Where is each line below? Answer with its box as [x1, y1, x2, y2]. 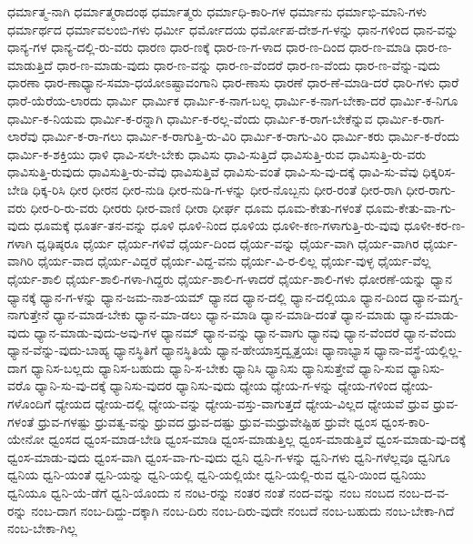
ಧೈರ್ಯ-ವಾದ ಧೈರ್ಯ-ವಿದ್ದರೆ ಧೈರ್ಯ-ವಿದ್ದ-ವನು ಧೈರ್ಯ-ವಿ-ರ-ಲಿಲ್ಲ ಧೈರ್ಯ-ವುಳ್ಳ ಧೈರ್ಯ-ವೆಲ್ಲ [37, 251, 431, 270]
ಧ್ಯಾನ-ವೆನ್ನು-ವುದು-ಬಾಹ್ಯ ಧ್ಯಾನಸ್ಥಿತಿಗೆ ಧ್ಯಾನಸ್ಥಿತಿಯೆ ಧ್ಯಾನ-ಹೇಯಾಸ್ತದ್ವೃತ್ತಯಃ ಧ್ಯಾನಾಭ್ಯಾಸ [7, 340, 370, 359]
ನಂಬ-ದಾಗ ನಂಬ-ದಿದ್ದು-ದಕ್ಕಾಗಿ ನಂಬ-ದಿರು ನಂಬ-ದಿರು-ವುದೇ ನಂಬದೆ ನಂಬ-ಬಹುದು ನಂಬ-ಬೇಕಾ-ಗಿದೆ [31, 500, 455, 519]
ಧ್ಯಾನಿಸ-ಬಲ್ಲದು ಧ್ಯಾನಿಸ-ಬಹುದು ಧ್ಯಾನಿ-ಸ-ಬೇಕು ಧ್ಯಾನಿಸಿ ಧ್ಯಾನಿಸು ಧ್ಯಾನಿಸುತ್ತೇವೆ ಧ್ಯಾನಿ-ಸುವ [31, 358, 404, 377]
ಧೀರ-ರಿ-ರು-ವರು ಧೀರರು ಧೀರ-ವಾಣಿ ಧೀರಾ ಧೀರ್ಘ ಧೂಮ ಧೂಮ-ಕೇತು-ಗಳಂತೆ [30, 197, 362, 217]
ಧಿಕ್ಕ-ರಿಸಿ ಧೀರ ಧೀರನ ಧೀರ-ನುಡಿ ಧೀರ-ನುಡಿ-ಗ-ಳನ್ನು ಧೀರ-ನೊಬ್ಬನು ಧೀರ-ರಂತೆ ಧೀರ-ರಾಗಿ [32, 179, 402, 198]
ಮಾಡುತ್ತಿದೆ [7, 55, 53, 74]
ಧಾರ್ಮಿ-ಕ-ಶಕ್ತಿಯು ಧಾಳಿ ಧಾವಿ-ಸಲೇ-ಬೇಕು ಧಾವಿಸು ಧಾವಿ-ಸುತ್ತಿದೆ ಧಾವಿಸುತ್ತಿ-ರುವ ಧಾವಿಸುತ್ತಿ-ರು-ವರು [7, 144, 427, 163]
